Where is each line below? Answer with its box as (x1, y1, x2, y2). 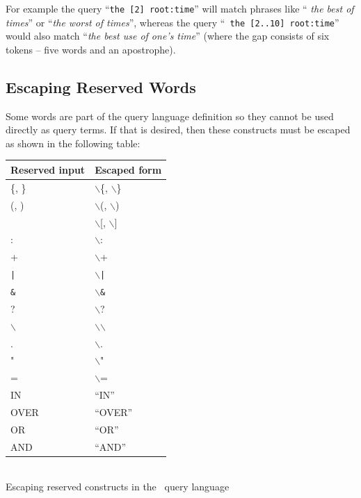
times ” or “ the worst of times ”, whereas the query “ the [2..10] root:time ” (6, 15, 339, 29)
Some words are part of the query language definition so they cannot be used (6, 108, 334, 123)
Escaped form (95, 162, 162, 176)
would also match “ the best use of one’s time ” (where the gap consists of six (6, 28, 330, 43)
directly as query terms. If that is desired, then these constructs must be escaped (6, 122, 351, 137)
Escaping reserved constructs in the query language (6, 479, 230, 494)
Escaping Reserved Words (6, 76, 196, 97)
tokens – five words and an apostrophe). (6, 42, 176, 56)
